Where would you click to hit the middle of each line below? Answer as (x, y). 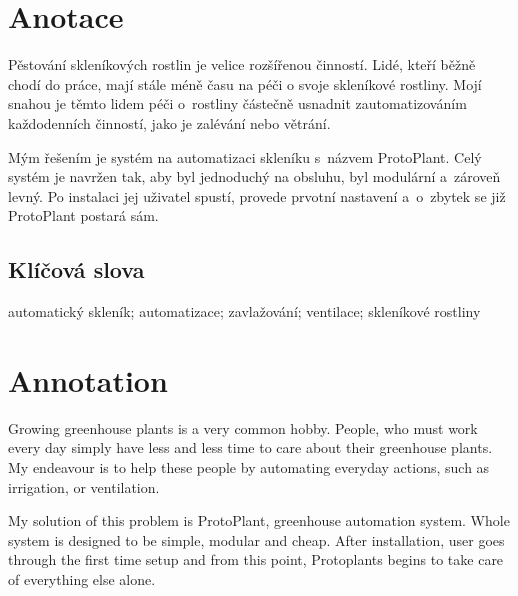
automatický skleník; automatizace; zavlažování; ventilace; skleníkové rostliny (244, 311)
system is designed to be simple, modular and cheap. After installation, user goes (256, 539)
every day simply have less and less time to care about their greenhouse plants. (250, 447)
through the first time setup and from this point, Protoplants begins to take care (256, 559)
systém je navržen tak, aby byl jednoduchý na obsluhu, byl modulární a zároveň (254, 176)
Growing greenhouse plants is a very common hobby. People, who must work (243, 427)
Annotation (88, 379)
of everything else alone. (82, 578)
